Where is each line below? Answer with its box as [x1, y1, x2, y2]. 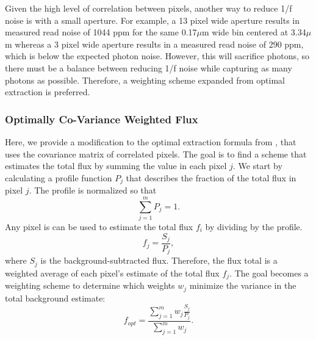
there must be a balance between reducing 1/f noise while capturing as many [5, 61, 292, 74]
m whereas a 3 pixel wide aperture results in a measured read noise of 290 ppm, [5, 37, 304, 50]
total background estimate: [5, 291, 106, 304]
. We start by [232, 159, 282, 172]
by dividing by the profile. [205, 220, 303, 233]
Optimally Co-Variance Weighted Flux [5, 111, 198, 126]
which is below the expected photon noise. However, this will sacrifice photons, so [5, 49, 310, 62]
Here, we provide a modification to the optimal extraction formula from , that [5, 135, 296, 148]
